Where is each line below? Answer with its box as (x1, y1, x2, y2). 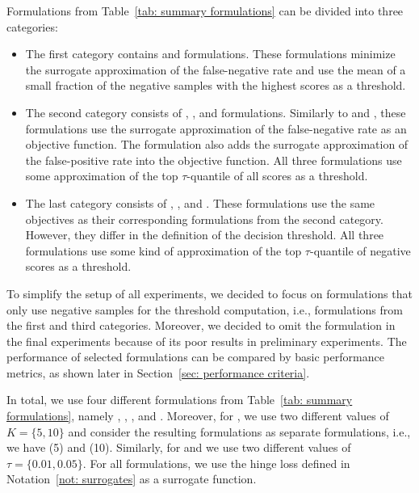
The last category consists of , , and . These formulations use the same (25, 194, 375, 211)
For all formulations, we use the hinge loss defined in (90, 454, 350, 471)
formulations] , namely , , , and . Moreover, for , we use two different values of (6, 407, 389, 424)
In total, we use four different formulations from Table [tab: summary (6, 391, 353, 408)
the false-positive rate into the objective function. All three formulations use (25, 151, 402, 168)
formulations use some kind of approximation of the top (25, 242, 302, 259)
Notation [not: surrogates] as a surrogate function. (6, 470, 257, 487)
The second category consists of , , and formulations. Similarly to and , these (25, 103, 406, 120)
